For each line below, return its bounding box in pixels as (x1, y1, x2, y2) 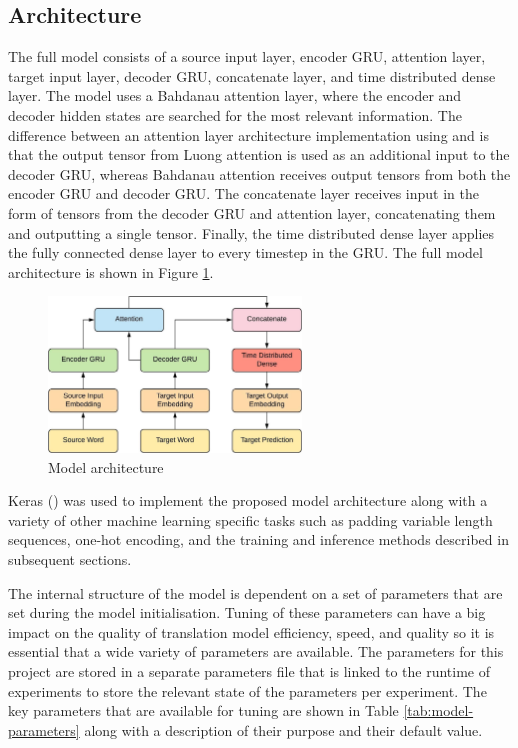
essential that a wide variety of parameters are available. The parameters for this (8, 641, 504, 662)
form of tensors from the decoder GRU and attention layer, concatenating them (8, 202, 496, 223)
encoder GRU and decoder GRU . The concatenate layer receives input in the (8, 183, 479, 204)
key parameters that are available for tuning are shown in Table (8, 700, 399, 721)
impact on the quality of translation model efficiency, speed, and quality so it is (8, 621, 495, 642)
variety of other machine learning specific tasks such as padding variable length (8, 509, 493, 530)
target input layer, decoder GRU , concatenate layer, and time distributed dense (8, 65, 496, 86)
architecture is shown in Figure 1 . (8, 261, 214, 282)
